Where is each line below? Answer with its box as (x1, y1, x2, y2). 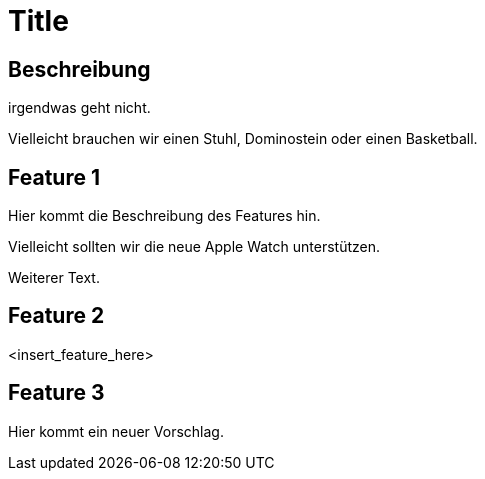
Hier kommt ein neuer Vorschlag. (8, 422, 224, 440)
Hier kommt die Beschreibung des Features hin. (8, 207, 321, 225)
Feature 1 (8, 164, 100, 190)
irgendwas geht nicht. (8, 99, 151, 117)
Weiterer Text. (8, 269, 100, 287)
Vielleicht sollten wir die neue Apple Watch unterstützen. (8, 238, 380, 256)
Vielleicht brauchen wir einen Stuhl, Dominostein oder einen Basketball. (8, 130, 478, 148)
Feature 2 (8, 303, 105, 329)
